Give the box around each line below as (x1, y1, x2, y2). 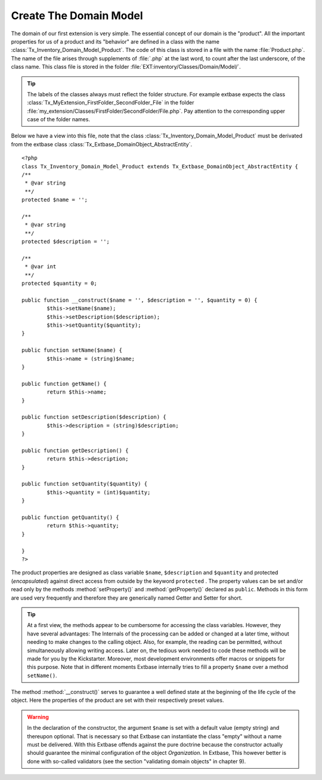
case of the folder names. (27, 116, 91, 123)
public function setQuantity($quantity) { (21, 481, 148, 487)
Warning (27, 713, 49, 720)
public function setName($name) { (21, 347, 122, 354)
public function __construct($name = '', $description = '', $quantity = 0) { (21, 296, 258, 303)
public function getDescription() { (21, 447, 129, 454)
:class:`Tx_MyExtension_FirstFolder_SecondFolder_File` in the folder (27, 99, 194, 106)
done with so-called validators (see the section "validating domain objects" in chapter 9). (27, 757, 246, 764)
